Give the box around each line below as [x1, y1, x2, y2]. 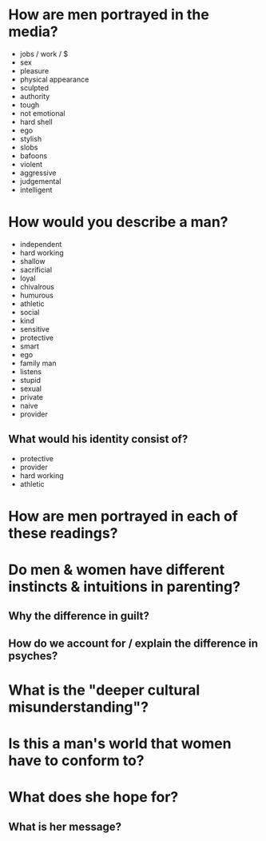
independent [19, 239, 62, 249]
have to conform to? [8, 751, 145, 770]
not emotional [19, 108, 66, 118]
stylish [19, 134, 42, 143]
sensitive [19, 324, 50, 333]
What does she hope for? [8, 788, 179, 807]
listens [19, 366, 42, 377]
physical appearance [19, 74, 89, 84]
